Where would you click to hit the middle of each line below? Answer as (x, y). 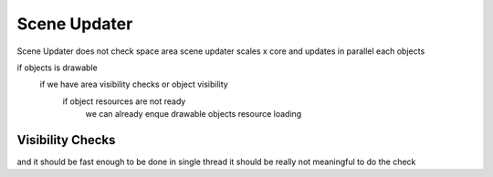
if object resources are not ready (124, 101)
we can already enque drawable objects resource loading (194, 114)
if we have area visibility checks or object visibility (134, 84)
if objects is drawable (57, 68)
